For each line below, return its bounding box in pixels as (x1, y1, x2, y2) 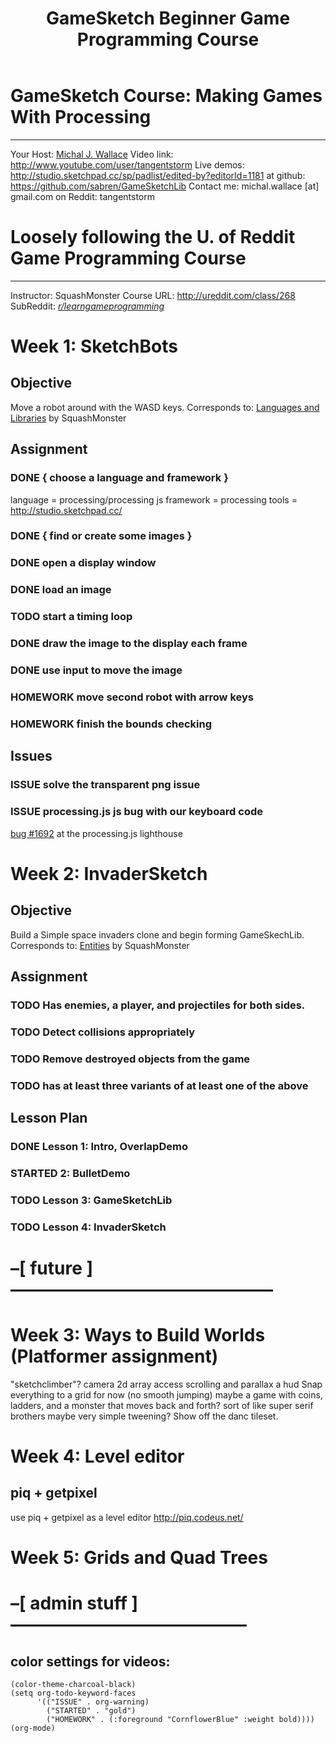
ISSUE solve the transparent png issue (10, 778, 201, 792)
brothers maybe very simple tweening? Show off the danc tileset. (10, 1410, 279, 1422)
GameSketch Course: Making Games (10, 85, 323, 107)
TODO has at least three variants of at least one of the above (10, 1078, 309, 1092)
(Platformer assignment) (10, 1345, 219, 1368)
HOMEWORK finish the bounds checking (10, 717, 213, 731)
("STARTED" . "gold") (46, 1706, 137, 1716)
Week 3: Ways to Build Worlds (10, 1324, 266, 1347)
